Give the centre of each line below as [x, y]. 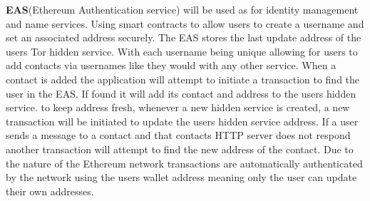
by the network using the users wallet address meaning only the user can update [181, 177]
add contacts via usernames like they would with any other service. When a [171, 65]
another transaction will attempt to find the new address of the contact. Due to [180, 149]
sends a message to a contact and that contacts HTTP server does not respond [178, 135]
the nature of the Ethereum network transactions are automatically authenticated [184, 163]
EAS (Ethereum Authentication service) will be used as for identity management [182, 9]
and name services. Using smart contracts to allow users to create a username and [185, 23]
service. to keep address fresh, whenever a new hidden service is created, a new [178, 107]
